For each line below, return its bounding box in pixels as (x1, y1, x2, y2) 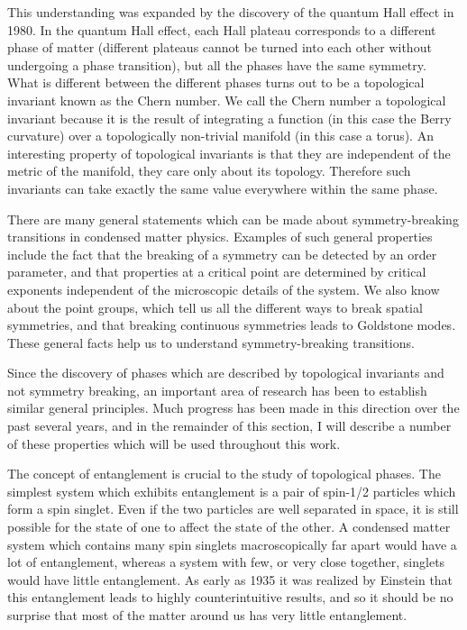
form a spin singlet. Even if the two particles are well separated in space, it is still (7, 499, 459, 518)
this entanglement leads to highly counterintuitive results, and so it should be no (7, 588, 453, 607)
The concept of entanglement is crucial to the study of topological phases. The (7, 464, 441, 483)
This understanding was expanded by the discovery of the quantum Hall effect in (7, 3, 454, 21)
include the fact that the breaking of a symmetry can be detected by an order (7, 244, 437, 263)
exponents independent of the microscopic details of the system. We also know (7, 279, 440, 298)
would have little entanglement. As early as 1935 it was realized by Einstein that (7, 570, 453, 589)
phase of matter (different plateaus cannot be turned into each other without (7, 38, 432, 57)
